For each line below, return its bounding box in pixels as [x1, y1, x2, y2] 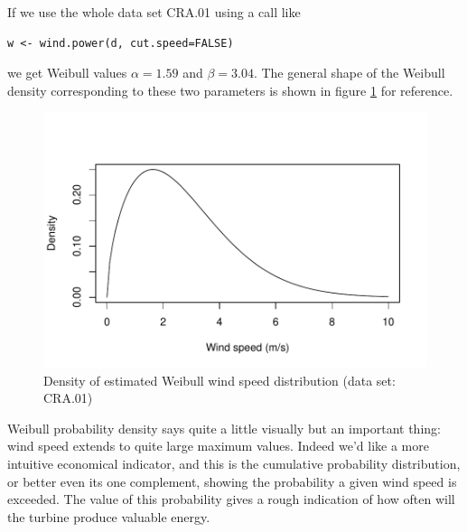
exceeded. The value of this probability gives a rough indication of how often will [7, 490, 455, 509]
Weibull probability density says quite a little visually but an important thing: [7, 418, 441, 437]
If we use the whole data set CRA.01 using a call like [7, 3, 301, 21]
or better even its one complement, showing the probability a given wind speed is [7, 471, 457, 490]
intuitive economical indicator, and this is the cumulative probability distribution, [7, 454, 461, 472]
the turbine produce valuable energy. [7, 507, 210, 526]
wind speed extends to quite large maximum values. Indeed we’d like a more [7, 436, 429, 455]
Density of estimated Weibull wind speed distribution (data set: [43, 370, 396, 389]
